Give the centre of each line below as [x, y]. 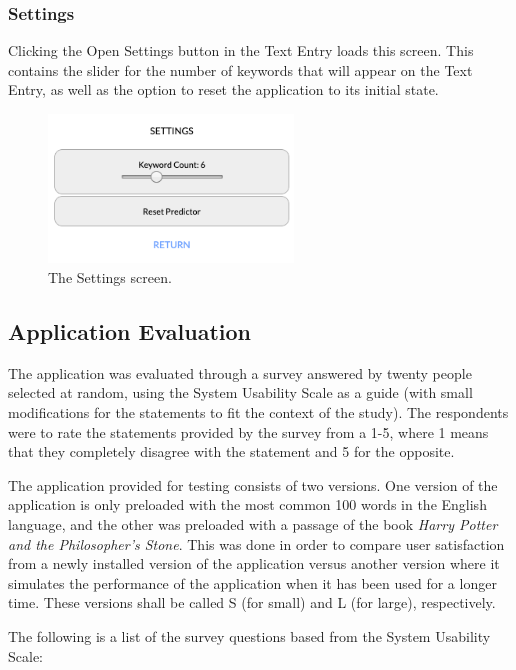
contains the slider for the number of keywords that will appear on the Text [240, 69]
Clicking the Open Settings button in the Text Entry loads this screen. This [241, 50]
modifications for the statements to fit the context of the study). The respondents [258, 412]
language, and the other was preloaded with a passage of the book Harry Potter [253, 523]
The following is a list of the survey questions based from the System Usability [249, 635]
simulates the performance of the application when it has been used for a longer [252, 582]
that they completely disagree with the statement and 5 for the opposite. [231, 451]
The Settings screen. [110, 277]
